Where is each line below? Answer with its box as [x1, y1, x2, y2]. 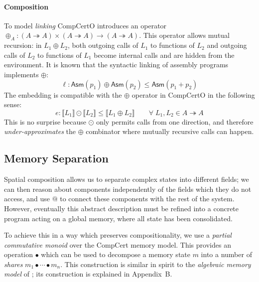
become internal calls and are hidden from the [94, 49, 235, 60]
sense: [4, 99, 22, 110]
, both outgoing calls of [67, 40, 138, 50]
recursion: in [4, 40, 42, 50]
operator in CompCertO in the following [131, 89, 255, 100]
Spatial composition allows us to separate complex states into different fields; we [4, 174, 249, 184]
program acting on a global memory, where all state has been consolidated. [4, 213, 233, 223]
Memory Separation [4, 150, 109, 166]
